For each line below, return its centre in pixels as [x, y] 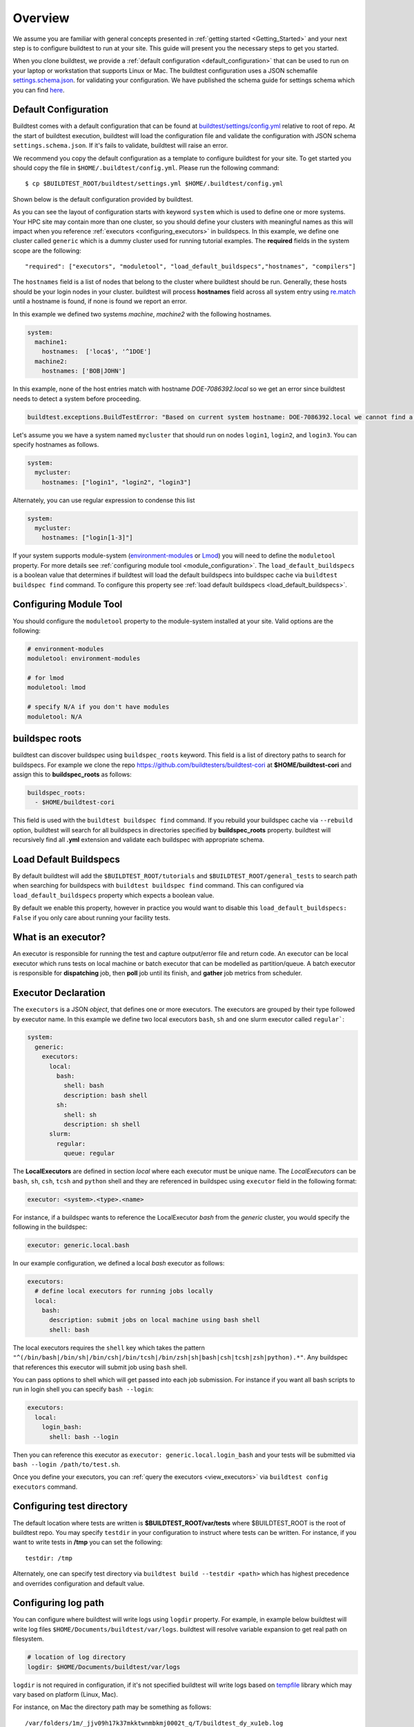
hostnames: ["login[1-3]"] [88, 538]
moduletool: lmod [57, 688]
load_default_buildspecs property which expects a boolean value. [114, 895]
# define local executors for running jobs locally [124, 1291]
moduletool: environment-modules [84, 659]
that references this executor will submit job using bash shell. [100, 1367]
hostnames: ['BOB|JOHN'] [84, 371]
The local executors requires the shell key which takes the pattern [109, 1348]
